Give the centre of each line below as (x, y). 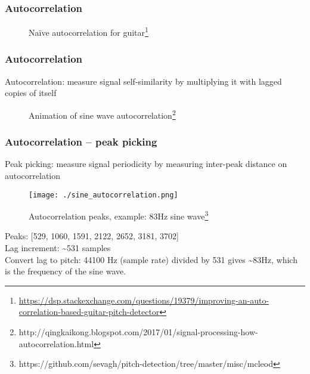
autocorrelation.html (56, 343)
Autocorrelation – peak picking (81, 142)
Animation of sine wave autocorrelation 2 (102, 114)
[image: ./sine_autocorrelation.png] (103, 195)
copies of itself (31, 93)
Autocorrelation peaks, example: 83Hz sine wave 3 (119, 215)
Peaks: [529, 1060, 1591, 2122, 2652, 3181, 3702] (92, 236)
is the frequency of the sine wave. (66, 271)
